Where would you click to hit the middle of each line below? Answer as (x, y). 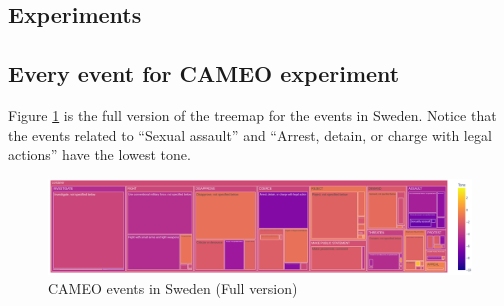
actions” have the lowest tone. (99, 154)
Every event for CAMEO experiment (204, 73)
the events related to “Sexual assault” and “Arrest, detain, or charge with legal (250, 134)
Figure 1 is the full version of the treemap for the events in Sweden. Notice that (252, 114)
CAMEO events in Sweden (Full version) (173, 288)
